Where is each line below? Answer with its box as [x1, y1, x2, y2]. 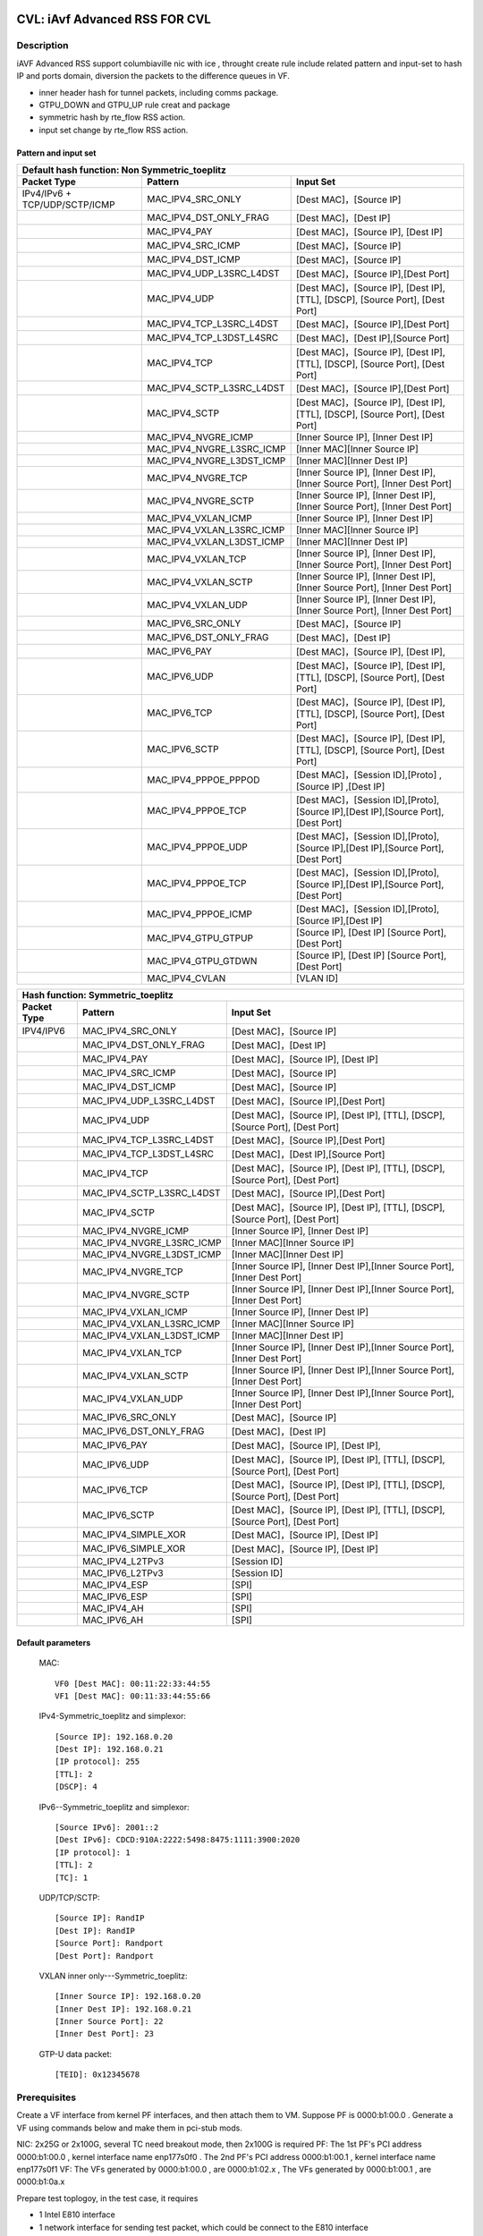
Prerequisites [16, 2091, 76, 2104]
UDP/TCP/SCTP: [38, 1892, 100, 1902]
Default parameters [16, 1637, 91, 1647]
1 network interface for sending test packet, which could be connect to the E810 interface [38, 2222, 369, 2232]
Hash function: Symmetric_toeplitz [21, 989, 174, 1002]
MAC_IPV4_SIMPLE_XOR [81, 1529, 187, 1541]
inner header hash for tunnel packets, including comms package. [38, 87, 279, 97]
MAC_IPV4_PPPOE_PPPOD [146, 774, 260, 786]
